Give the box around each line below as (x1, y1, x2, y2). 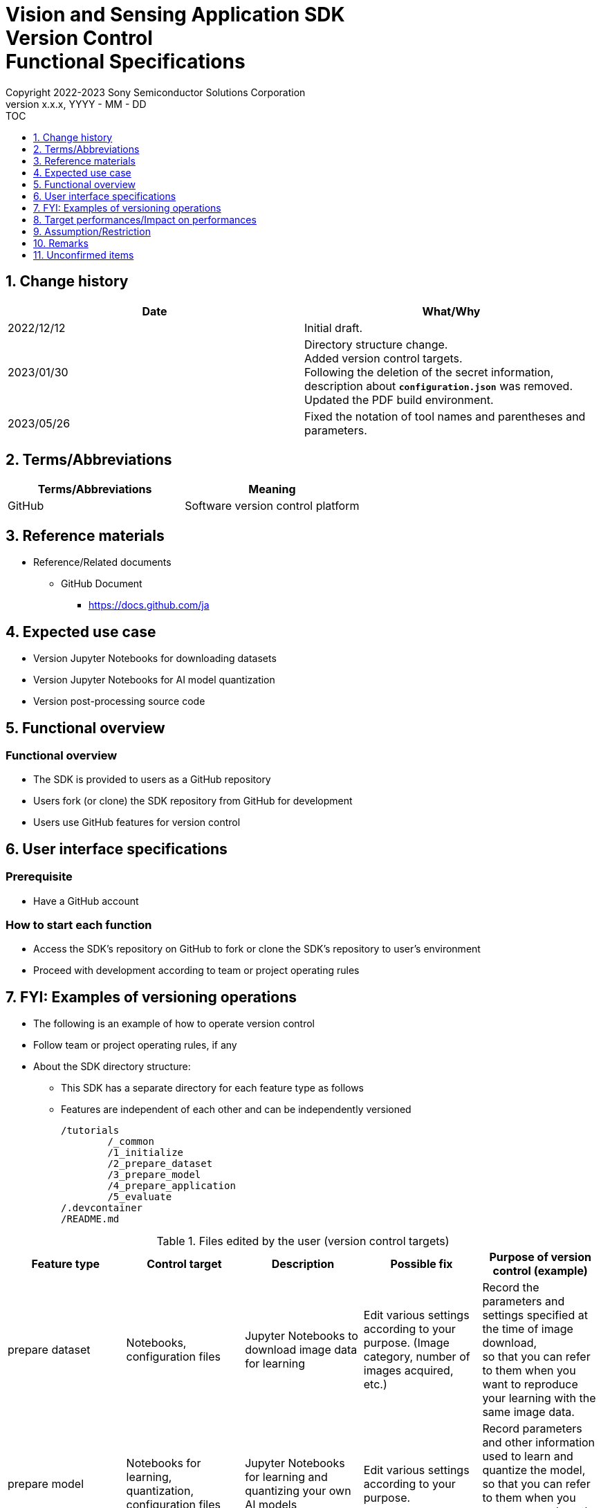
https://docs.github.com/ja (89, 599, 210, 612)
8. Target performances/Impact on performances (33, 213, 257, 226)
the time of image (482, 1322, 573, 1336)
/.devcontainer (61, 1202, 143, 1214)
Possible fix (390, 1257, 453, 1271)
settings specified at (482, 1308, 588, 1323)
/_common (107, 1136, 154, 1148)
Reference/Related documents (33, 556, 172, 569)
